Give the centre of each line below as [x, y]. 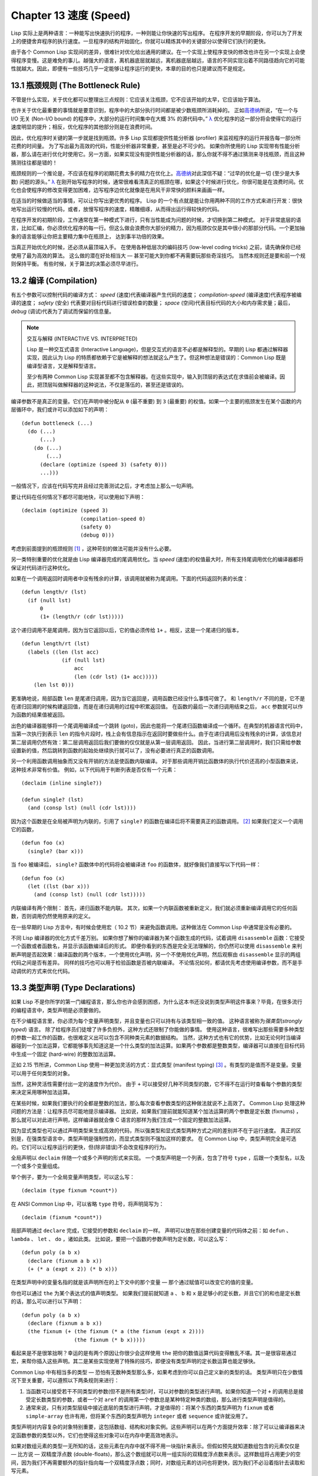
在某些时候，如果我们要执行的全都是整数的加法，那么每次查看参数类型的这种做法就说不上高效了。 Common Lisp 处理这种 [158, 1103]
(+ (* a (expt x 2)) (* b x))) [72, 1269]
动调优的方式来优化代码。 [42, 971]
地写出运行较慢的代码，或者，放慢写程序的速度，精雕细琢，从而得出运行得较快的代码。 [117, 209]
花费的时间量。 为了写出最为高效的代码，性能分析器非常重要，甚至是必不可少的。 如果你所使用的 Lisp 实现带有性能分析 [155, 146]
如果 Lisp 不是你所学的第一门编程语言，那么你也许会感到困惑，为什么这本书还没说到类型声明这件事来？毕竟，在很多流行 [157, 1002]
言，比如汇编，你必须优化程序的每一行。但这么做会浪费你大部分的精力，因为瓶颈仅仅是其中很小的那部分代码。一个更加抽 [158, 228]
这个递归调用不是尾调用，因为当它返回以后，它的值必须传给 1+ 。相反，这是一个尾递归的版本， [126, 630]
